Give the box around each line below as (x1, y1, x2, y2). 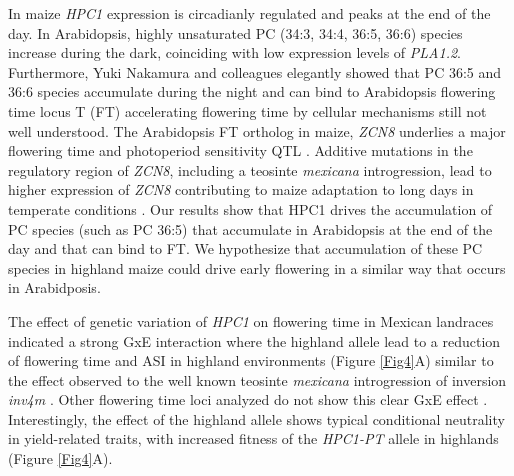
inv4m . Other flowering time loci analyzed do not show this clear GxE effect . (8, 389, 488, 410)
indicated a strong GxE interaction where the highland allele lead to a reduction (8, 330, 501, 351)
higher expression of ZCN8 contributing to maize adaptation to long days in (8, 179, 474, 200)
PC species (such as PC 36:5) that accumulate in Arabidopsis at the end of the (8, 218, 493, 239)
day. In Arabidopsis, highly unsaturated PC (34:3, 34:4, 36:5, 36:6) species (8, 22, 463, 43)
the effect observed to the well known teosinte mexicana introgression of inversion (8, 369, 507, 390)
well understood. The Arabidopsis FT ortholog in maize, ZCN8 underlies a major (8, 120, 506, 141)
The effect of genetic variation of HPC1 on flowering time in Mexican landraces (8, 310, 494, 331)
